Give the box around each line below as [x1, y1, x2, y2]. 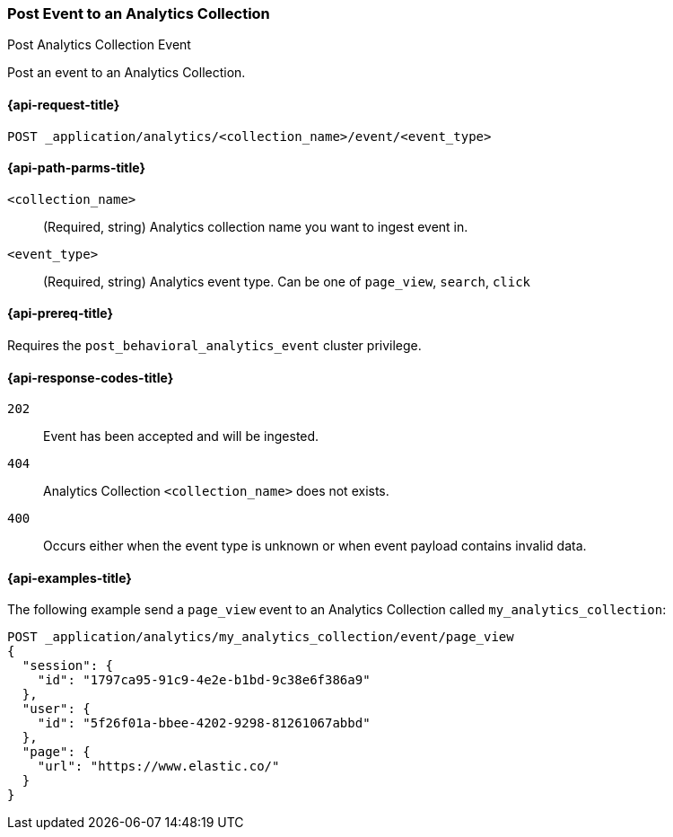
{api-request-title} [7, 96, 120, 112]
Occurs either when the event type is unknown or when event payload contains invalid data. [43, 538, 587, 554]
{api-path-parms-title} [7, 160, 146, 176]
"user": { [22, 701, 91, 717]
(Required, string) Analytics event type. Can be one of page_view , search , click [43, 273, 531, 289]
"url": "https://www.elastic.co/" [37, 759, 280, 774]
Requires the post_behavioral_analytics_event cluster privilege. [7, 338, 422, 354]
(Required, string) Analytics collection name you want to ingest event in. [43, 218, 468, 234]
